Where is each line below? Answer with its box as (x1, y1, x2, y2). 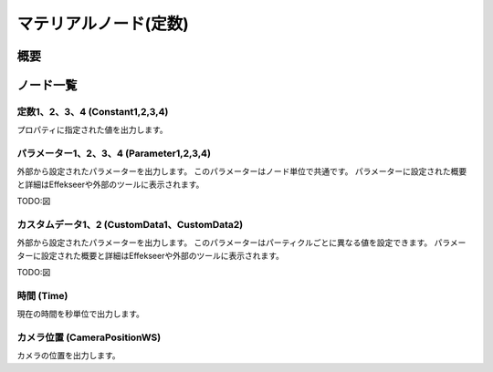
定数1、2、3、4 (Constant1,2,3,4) (16, 105, 169, 118)
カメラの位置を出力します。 (16, 350, 121, 361)
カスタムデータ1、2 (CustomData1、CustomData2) (16, 219, 244, 232)
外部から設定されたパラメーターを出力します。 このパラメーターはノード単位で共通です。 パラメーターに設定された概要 (16, 166, 467, 177)
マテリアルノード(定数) (16, 14, 189, 34)
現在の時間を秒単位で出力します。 (16, 308, 145, 319)
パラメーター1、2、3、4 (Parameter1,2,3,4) (16, 147, 212, 160)
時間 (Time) (16, 289, 68, 302)
